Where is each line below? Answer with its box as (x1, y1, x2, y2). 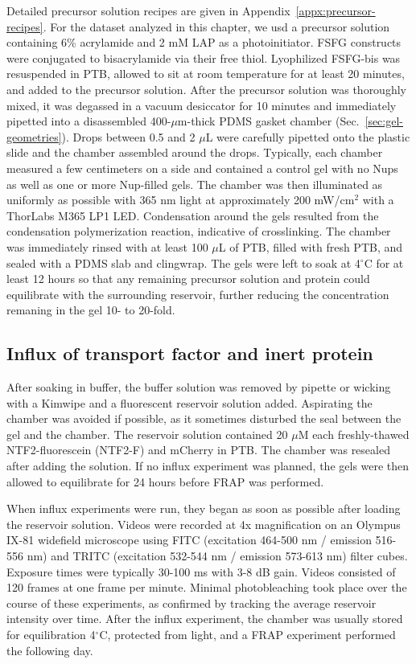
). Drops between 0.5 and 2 (61, 128, 196, 145)
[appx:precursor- (295, 2, 376, 18)
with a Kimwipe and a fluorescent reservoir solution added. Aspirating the (6, 394, 373, 411)
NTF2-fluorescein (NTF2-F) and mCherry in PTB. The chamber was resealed (6, 441, 390, 458)
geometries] (6, 128, 62, 145)
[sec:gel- (365, 113, 404, 129)
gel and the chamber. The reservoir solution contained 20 (6, 425, 288, 442)
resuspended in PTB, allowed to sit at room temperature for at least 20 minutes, (6, 65, 405, 82)
